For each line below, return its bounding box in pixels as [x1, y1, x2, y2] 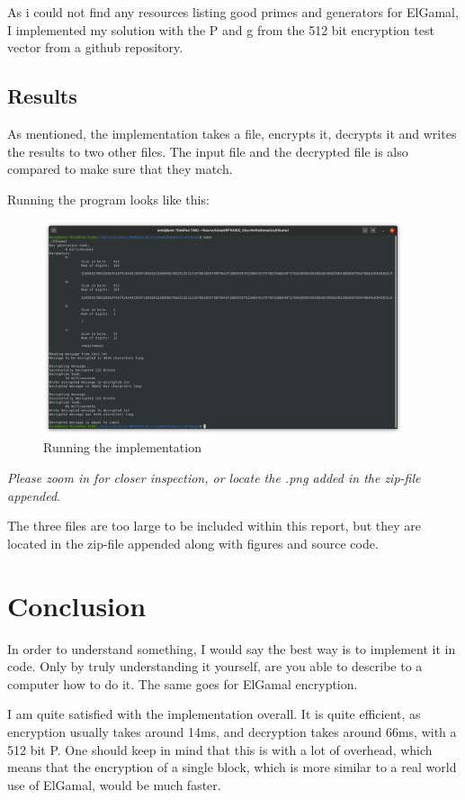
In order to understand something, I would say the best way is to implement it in [7, 639, 456, 658]
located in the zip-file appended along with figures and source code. [7, 533, 379, 552]
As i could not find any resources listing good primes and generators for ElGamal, [7, 3, 459, 21]
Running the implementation [43, 438, 201, 457]
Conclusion [7, 586, 147, 623]
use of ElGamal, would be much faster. [7, 775, 221, 794]
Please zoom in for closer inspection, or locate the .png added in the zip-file [7, 468, 421, 487]
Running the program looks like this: [7, 189, 210, 208]
